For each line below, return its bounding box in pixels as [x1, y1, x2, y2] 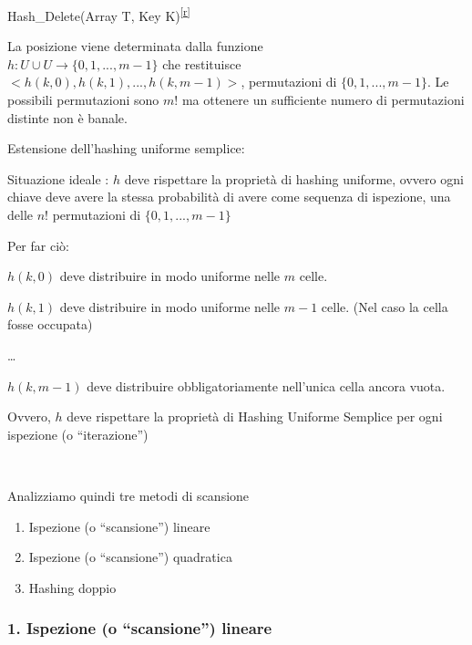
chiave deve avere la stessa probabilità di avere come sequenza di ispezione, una [7, 187, 451, 206]
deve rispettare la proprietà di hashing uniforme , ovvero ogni [124, 169, 464, 188]
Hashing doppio [28, 577, 117, 597]
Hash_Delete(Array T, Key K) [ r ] [7, 4, 190, 25]
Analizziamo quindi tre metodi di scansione [7, 485, 250, 505]
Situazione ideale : [7, 169, 109, 188]
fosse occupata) [7, 315, 93, 334]
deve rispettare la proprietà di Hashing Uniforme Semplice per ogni [67, 407, 443, 426]
